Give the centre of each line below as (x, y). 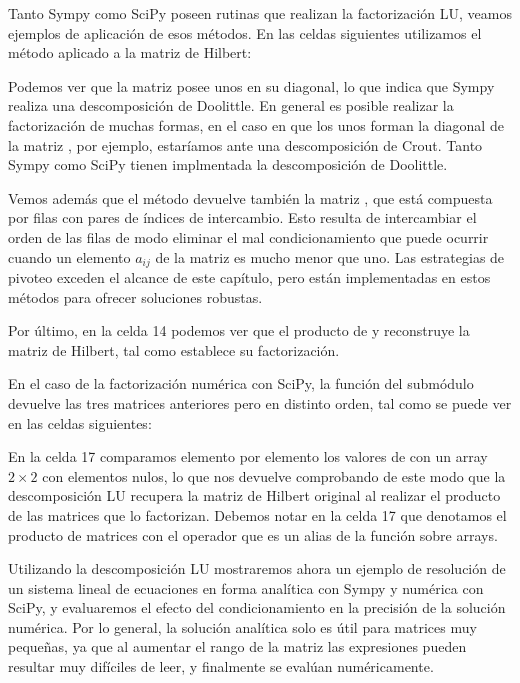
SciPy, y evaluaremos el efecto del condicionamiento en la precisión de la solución (257, 607)
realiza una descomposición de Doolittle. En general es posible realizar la (231, 105)
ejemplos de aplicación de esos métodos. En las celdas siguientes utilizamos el (245, 32)
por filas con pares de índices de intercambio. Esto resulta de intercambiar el (242, 217)
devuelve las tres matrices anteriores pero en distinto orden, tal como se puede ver (260, 402)
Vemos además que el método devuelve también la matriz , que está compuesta (250, 197)
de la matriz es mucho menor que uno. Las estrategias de (330, 256)
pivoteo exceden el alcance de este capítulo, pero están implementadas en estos (249, 276)
